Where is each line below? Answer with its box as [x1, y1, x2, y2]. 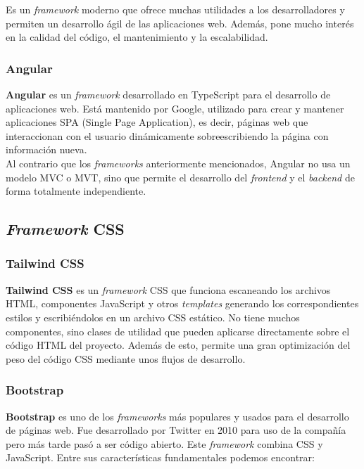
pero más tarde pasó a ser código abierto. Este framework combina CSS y [6, 436, 323, 451]
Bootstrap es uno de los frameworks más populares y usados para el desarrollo [6, 409, 349, 423]
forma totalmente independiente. [6, 184, 146, 198]
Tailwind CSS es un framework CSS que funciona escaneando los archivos [6, 282, 331, 297]
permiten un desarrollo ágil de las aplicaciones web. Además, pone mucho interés [6, 15, 354, 30]
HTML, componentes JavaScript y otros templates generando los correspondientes [6, 296, 359, 311]
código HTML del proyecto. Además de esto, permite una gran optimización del [6, 338, 351, 352]
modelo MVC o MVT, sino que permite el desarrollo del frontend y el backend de [6, 169, 355, 184]
